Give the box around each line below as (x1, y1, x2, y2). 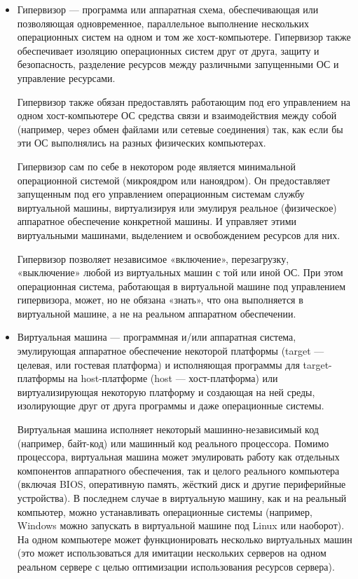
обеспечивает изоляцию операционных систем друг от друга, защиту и (17, 43, 319, 57)
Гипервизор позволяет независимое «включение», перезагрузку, (17, 251, 289, 266)
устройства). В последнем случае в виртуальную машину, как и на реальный (17, 491, 347, 505)
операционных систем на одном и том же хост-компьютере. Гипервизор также (17, 29, 351, 44)
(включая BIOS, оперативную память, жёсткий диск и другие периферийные (17, 477, 346, 491)
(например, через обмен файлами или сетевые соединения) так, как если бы (17, 121, 343, 136)
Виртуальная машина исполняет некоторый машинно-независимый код (17, 422, 319, 437)
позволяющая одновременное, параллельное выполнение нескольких (17, 15, 310, 30)
